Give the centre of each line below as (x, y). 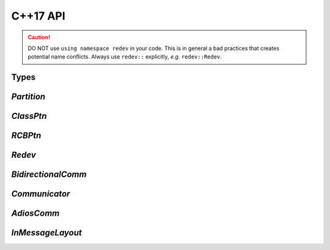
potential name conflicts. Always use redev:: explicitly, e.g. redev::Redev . (125, 57)
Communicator (41, 194)
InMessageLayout (47, 233)
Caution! (39, 37)
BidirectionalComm (49, 175)
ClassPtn (29, 116)
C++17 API (38, 16)
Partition (28, 97)
